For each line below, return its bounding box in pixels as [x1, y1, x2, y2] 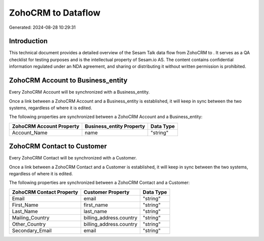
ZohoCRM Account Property [12, 122, 80, 129]
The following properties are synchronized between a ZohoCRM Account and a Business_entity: [9, 114, 203, 120]
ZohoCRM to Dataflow [9, 7, 101, 18]
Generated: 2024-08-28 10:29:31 [9, 24, 76, 30]
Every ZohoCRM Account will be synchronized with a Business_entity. [9, 89, 150, 95]
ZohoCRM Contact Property [12, 188, 78, 195]
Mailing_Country [12, 214, 50, 221]
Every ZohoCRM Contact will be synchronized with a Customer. [9, 155, 137, 161]
